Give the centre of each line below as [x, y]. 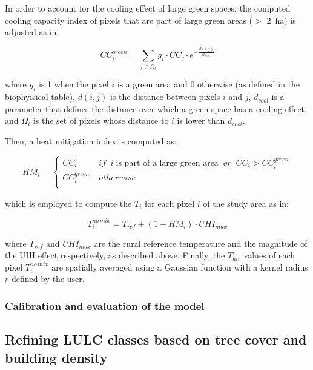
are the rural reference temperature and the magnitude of [201, 243]
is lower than [201, 120]
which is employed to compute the [68, 203]
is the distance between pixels [165, 97]
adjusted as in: [32, 32]
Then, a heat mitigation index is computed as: [91, 140]
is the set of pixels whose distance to [101, 120]
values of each [269, 255]
